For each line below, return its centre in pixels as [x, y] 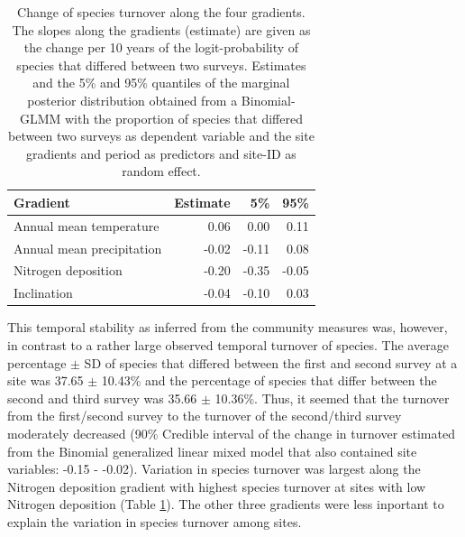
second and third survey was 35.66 [102, 398]
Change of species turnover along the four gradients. [161, 12]
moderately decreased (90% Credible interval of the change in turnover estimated [231, 433]
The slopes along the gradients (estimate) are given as [161, 29]
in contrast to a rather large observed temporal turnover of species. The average [228, 345]
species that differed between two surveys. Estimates [161, 65]
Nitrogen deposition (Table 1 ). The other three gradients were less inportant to [226, 504]
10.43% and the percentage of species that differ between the [269, 380]
